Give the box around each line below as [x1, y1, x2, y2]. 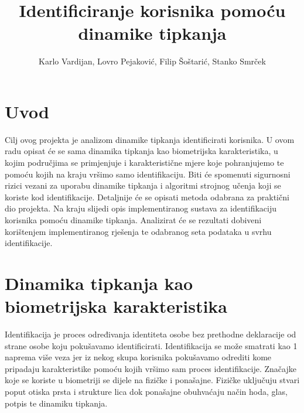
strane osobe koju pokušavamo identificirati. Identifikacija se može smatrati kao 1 [5, 339, 298, 351]
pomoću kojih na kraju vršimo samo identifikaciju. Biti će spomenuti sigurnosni [5, 168, 291, 180]
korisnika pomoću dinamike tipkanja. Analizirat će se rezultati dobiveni [5, 214, 262, 226]
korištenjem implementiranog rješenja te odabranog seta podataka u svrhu [5, 225, 272, 237]
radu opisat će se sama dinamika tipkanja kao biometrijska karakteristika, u [5, 145, 278, 157]
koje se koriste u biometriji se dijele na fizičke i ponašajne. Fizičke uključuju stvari [5, 374, 300, 386]
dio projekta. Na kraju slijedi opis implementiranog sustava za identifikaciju [5, 202, 277, 214]
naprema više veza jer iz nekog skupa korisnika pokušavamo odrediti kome [5, 351, 272, 363]
